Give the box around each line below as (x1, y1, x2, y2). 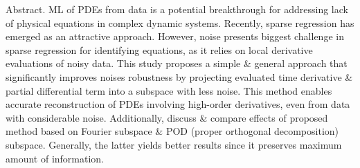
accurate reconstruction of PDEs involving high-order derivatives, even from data (6, 97, 350, 111)
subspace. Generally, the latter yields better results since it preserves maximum (6, 137, 342, 151)
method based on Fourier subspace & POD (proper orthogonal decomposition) (6, 124, 339, 138)
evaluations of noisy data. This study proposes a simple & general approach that (6, 56, 348, 71)
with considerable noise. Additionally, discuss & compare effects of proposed (6, 110, 328, 124)
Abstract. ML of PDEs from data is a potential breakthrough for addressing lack (6, 2, 348, 16)
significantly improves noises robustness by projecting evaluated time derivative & (6, 69, 353, 84)
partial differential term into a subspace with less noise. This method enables (6, 83, 332, 97)
